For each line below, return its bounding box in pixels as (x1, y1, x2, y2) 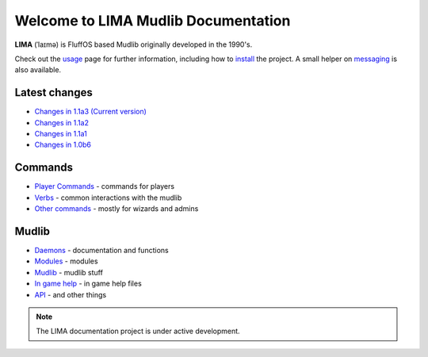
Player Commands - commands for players (34, 182, 174, 191)
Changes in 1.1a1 (34, 129, 87, 139)
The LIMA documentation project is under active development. (36, 326, 241, 336)
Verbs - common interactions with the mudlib (34, 193, 182, 202)
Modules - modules (34, 256, 98, 266)
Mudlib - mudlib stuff (34, 267, 103, 277)
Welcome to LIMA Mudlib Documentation (14, 12, 291, 29)
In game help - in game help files (34, 278, 142, 289)
